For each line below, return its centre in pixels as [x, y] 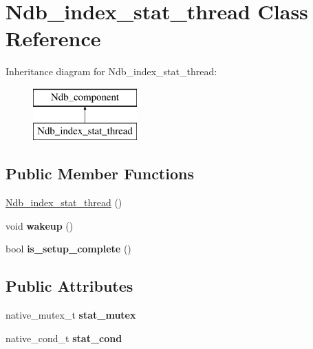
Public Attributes [69, 286]
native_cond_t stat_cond [64, 338]
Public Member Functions [100, 173]
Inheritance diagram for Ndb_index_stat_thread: [111, 71]
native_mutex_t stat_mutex [71, 315]
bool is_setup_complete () [68, 249]
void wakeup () [40, 225]
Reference [53, 38]
